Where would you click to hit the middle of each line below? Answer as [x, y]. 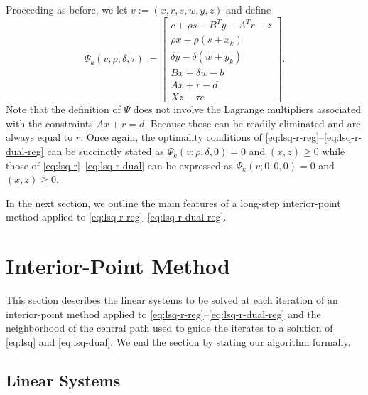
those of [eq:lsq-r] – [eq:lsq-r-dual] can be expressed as [119, 165]
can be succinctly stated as [105, 151]
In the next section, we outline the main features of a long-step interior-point [173, 202]
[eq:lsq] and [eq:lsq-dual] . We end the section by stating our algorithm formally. [178, 341]
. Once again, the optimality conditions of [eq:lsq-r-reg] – [202, 137]
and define [249, 9]
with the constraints [49, 123]
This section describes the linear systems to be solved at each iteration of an [172, 300]
